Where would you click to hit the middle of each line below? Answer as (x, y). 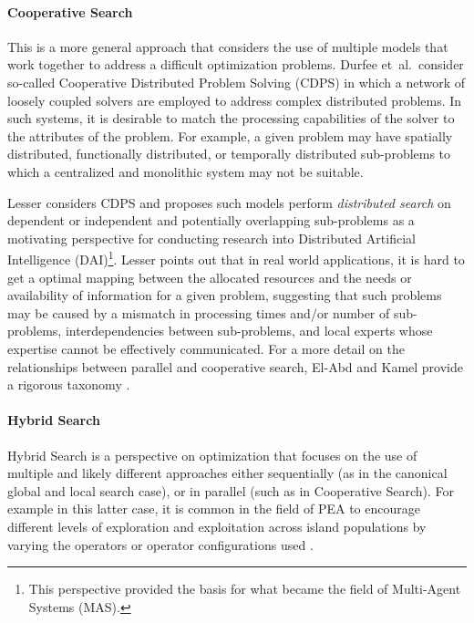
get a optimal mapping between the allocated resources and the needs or (210, 277)
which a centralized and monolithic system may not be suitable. (185, 171)
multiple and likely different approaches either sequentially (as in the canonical (227, 473)
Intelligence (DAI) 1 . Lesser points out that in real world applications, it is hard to (236, 258)
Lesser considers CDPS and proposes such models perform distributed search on (229, 202)
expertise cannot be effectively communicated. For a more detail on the (206, 348)
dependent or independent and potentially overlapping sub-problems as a (211, 220)
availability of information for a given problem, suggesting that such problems (225, 295)
